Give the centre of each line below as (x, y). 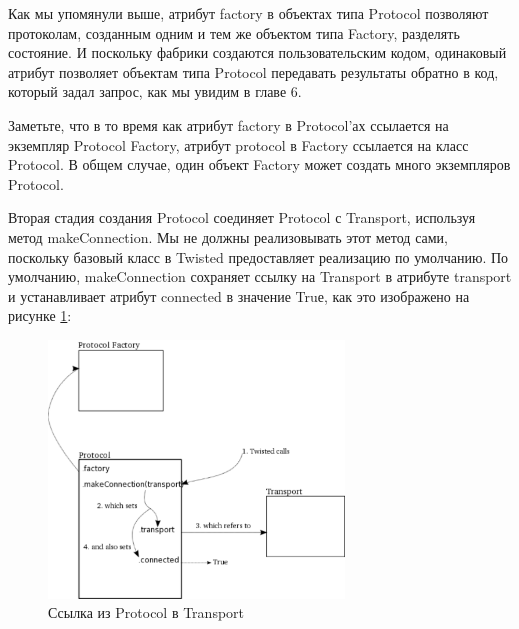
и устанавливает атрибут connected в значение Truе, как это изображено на (239, 295)
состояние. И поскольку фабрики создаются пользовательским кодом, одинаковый (257, 52)
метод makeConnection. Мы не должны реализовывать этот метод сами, (228, 236)
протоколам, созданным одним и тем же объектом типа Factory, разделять (234, 32)
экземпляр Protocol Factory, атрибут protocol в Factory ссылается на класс (238, 144)
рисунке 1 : (40, 315)
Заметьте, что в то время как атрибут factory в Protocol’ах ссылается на (228, 124)
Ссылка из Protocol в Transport (146, 612)
